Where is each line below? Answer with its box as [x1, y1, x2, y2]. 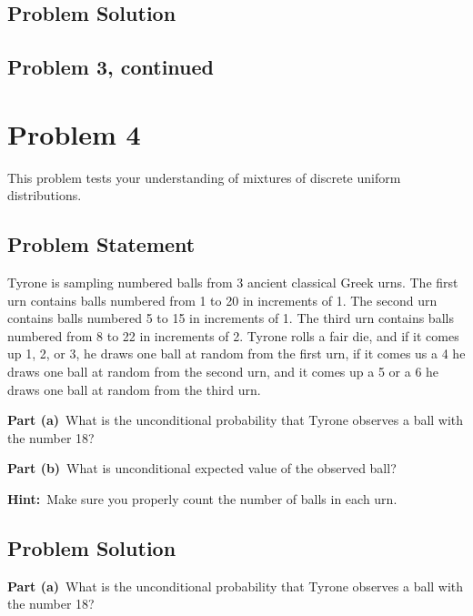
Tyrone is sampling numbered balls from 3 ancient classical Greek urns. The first [7, 273, 458, 292]
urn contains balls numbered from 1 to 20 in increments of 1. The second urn [7, 290, 438, 309]
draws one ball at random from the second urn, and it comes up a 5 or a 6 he [7, 362, 439, 381]
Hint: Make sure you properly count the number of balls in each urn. [7, 490, 398, 509]
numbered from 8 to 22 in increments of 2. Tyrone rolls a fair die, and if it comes [7, 326, 459, 345]
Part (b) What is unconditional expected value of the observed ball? [7, 459, 397, 478]
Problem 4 [7, 115, 141, 152]
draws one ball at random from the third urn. [7, 379, 261, 399]
